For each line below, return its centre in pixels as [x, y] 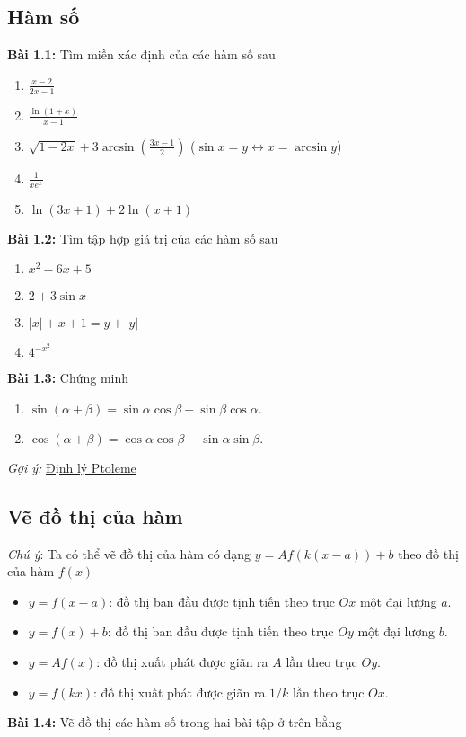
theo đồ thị [428, 553]
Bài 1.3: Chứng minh [68, 378]
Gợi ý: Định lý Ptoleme [72, 467]
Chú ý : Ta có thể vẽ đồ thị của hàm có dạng [129, 553]
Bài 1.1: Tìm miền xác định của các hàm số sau [141, 54]
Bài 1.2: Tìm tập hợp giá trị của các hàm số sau [143, 238]
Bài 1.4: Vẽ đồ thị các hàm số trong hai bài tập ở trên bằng [175, 722]
